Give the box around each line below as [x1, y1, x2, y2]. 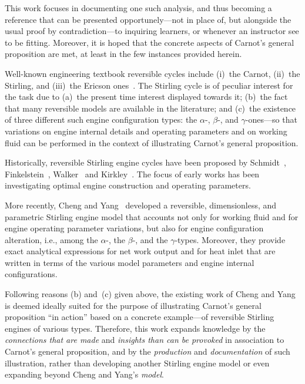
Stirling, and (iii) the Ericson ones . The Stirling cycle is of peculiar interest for [5, 79, 293, 91]
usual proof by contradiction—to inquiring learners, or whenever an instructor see [5, 25, 299, 37]
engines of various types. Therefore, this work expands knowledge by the [5, 322, 266, 334]
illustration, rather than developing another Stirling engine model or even [5, 356, 270, 369]
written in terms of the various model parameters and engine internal [5, 256, 254, 268]
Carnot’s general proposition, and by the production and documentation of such [5, 345, 290, 358]
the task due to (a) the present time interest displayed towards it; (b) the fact [5, 90, 288, 103]
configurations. [5, 268, 58, 280]
